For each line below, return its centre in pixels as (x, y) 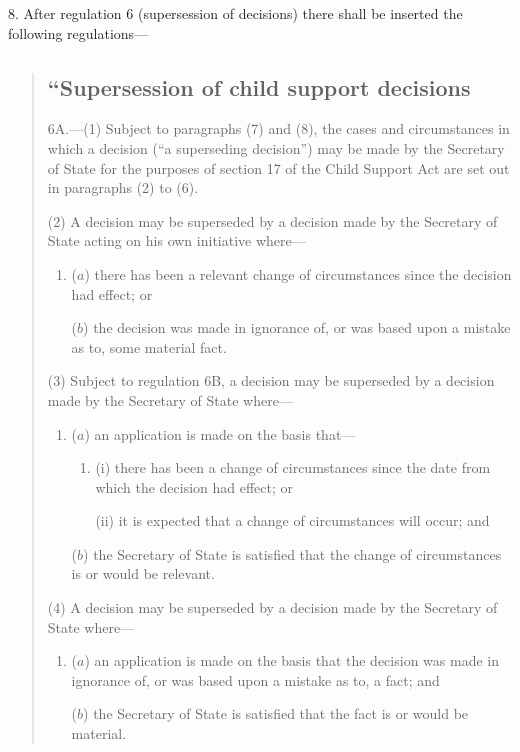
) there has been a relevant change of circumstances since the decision (298, 273)
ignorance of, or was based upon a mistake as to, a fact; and (255, 679)
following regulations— (78, 32)
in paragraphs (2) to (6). (123, 187)
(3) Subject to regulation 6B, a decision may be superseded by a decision (271, 380)
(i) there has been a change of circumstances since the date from (293, 467)
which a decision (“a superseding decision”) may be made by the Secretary (276, 147)
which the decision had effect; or (194, 486)
